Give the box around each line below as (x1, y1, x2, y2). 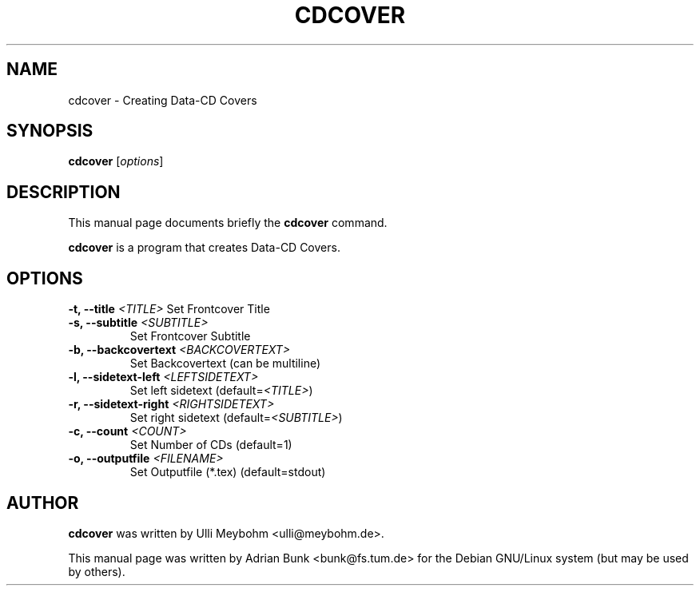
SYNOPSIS (6, 121, 93, 141)
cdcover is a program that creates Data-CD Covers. (68, 240, 340, 255)
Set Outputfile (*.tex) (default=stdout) (129, 465, 326, 479)
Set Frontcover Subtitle (129, 329, 251, 344)
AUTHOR (6, 492, 79, 513)
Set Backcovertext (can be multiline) (129, 356, 321, 371)
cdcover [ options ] (68, 154, 164, 169)
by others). (68, 564, 125, 578)
